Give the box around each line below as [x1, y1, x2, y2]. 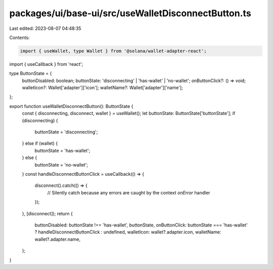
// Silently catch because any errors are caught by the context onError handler [47, 189, 210, 196]
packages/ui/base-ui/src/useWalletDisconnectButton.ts [9, 8, 251, 19]
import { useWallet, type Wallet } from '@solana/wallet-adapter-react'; [20, 48, 207, 54]
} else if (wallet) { [22, 140, 58, 146]
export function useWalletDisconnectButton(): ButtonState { [9, 103, 133, 109]
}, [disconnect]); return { [22, 210, 73, 216]
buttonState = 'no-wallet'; [34, 162, 88, 168]
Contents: [9, 34, 30, 41]
